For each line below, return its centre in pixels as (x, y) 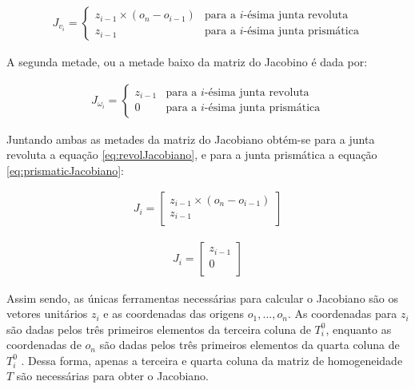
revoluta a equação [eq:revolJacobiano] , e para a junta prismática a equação (192, 155)
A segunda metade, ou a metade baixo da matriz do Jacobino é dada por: (187, 62)
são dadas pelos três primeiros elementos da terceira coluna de (159, 329)
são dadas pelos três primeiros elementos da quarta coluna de (249, 345)
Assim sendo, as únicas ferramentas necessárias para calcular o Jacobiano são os (202, 298)
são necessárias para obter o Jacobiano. (113, 376)
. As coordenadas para (342, 314)
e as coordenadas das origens (174, 314)
